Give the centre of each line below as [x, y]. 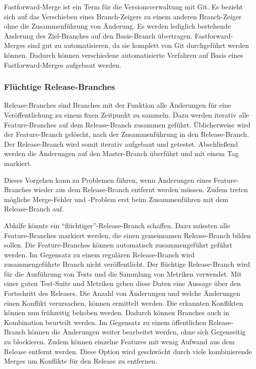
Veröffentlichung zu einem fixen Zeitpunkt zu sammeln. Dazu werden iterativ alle [127, 114]
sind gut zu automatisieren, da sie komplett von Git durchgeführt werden [138, 45]
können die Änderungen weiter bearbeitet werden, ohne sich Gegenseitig [137, 332]
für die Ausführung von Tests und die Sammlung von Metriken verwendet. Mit [123, 273]
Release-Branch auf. [34, 209]
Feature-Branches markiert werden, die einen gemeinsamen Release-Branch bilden [128, 235]
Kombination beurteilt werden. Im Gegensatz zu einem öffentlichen [105, 322]
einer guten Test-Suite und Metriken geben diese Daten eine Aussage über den [123, 283]
